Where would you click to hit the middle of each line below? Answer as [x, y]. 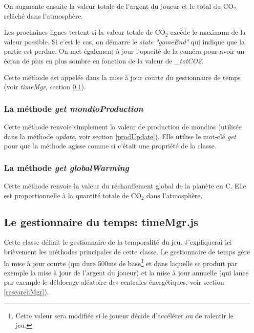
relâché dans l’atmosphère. [43, 15]
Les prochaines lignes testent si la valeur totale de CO [85, 32]
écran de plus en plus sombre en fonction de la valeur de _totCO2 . [104, 60]
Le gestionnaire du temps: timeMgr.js [101, 221]
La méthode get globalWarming [67, 167]
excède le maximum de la [208, 32]
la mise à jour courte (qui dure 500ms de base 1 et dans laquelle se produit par [121, 262]
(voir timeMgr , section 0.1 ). [45, 87]
